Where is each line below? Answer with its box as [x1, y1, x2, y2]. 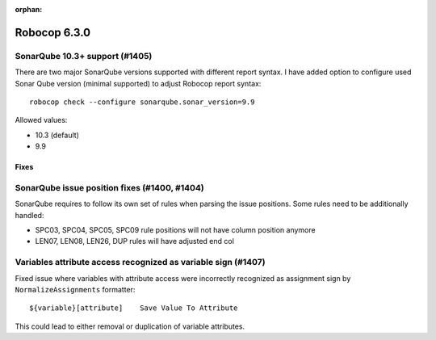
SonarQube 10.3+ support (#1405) [15, 50, 153, 61]
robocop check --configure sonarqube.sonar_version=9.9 [29, 97, 255, 107]
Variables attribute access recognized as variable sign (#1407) [15, 257, 266, 268]
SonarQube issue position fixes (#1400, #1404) [15, 182, 205, 193]
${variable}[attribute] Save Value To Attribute [29, 304, 238, 313]
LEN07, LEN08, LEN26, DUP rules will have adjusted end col [35, 237, 234, 246]
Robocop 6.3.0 [15, 25, 91, 40]
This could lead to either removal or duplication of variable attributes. [15, 321, 245, 331]
